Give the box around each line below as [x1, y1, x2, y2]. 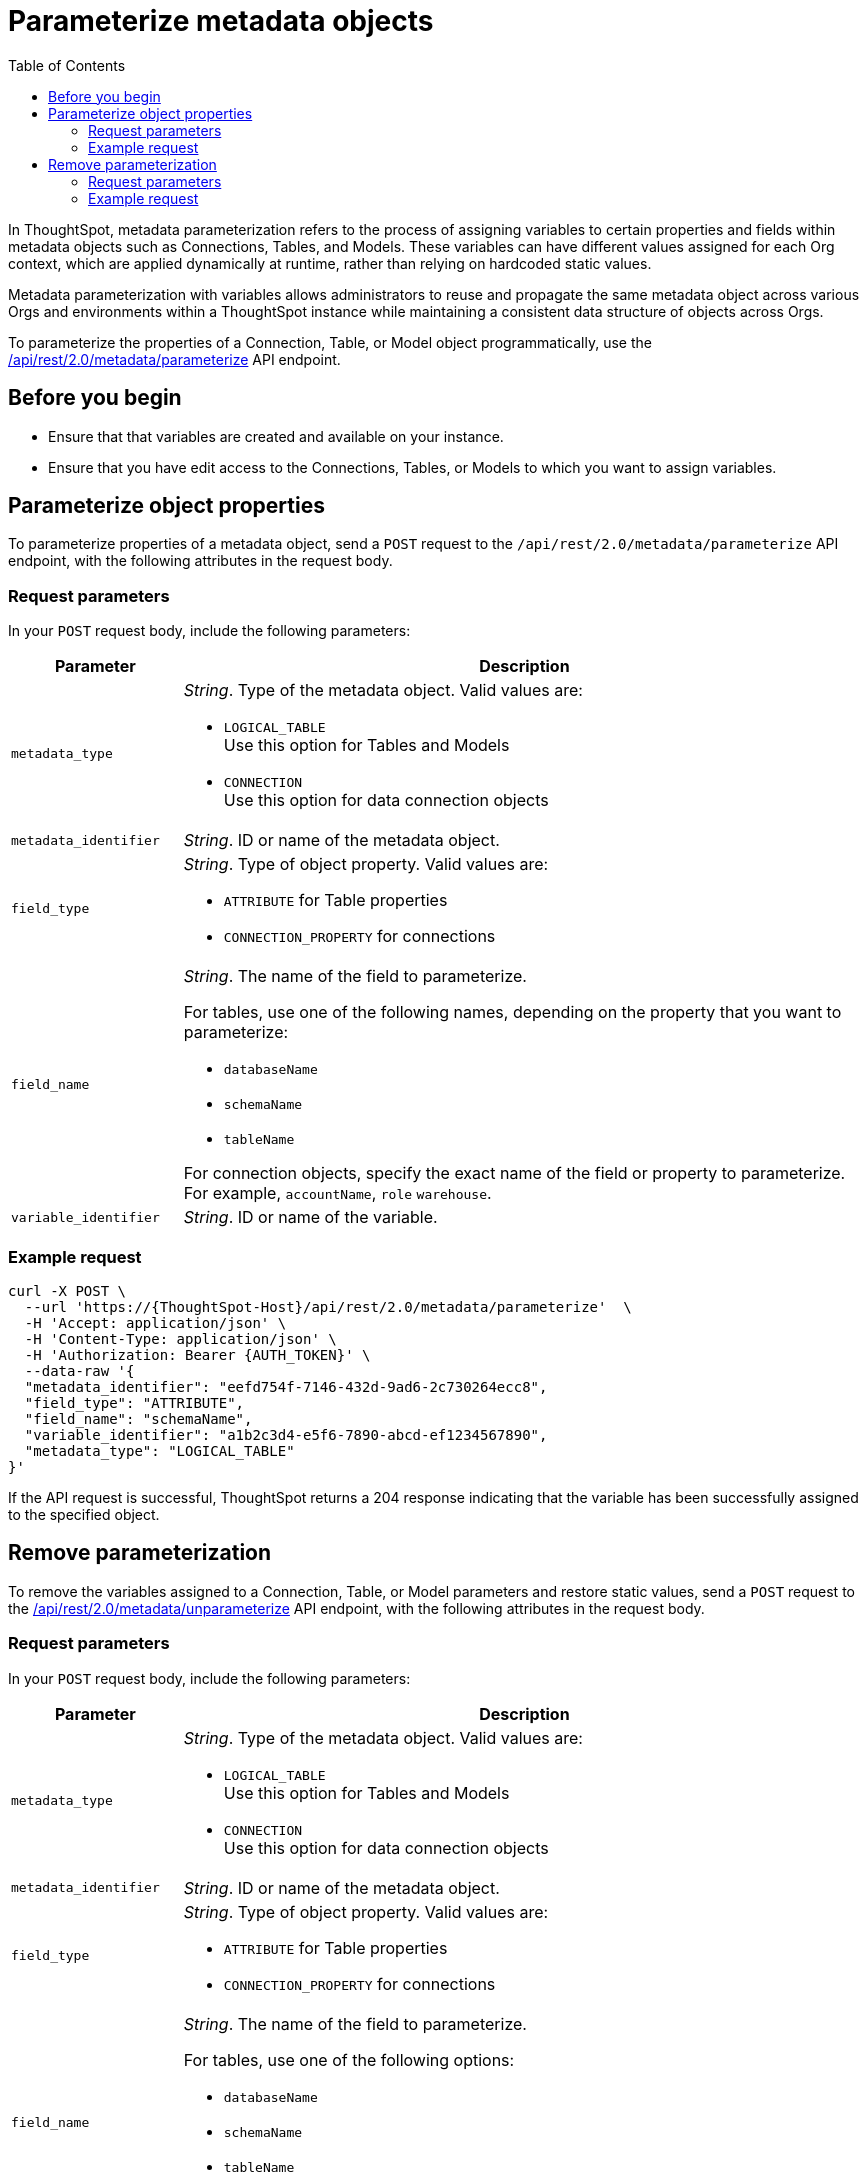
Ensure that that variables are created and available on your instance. [48, 427, 504, 445]
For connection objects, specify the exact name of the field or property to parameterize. [183, 1163, 846, 1184]
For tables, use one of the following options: [183, 2049, 515, 2070]
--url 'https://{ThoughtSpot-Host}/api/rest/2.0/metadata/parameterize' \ [24, 1298, 632, 1315]
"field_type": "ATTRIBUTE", [24, 1394, 245, 1411]
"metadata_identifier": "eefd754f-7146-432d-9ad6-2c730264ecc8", [24, 1378, 548, 1395]
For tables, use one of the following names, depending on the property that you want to [183, 1002, 842, 1023]
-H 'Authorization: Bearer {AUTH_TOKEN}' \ [24, 1346, 371, 1363]
